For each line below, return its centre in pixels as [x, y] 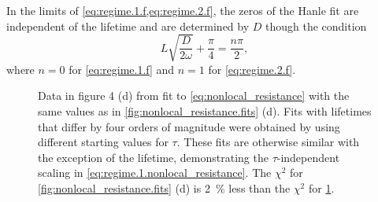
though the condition [316, 26]
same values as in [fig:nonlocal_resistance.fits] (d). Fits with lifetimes [205, 110]
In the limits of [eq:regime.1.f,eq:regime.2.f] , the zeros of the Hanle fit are [183, 10]
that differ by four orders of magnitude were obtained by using [189, 126]
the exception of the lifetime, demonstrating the [153, 157]
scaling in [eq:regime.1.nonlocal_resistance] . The [155, 173]
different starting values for [103, 142]
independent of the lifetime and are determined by [128, 26]
